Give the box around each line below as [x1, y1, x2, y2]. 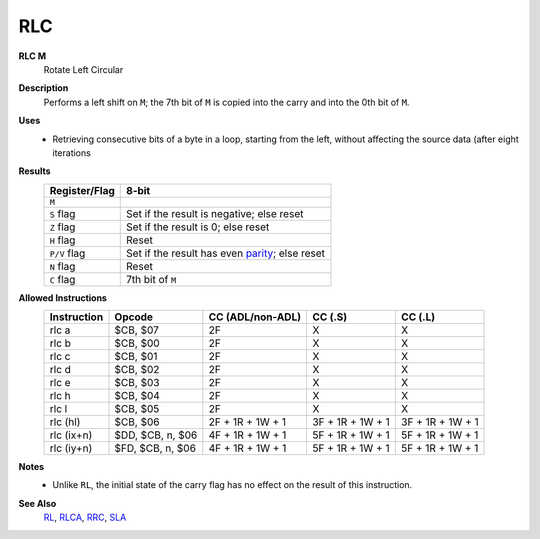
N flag [49, 259, 76, 273]
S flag [49, 206, 76, 220]
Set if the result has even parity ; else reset [126, 246, 325, 260]
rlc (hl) [49, 415, 81, 429]
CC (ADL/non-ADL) [208, 310, 302, 324]
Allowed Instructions [18, 291, 107, 304]
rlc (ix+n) [49, 428, 93, 442]
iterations [52, 146, 92, 159]
